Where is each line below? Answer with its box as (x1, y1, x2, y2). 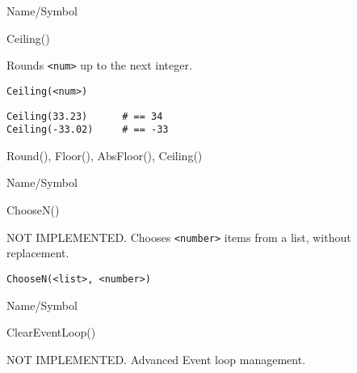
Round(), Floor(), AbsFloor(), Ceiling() (6, 146, 203, 163)
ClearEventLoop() (6, 324, 96, 341)
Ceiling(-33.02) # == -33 (6, 124, 169, 136)
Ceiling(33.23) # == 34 (6, 110, 163, 122)
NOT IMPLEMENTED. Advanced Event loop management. (6, 350, 306, 367)
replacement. (6, 244, 69, 261)
